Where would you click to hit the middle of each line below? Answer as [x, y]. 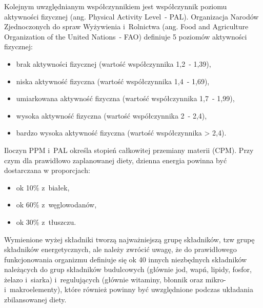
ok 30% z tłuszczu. [46, 222]
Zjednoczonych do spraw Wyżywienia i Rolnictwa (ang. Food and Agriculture [126, 26]
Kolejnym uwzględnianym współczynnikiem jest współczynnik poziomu [116, 6]
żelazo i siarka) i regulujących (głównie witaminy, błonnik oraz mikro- [115, 279]
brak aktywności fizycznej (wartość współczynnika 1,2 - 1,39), [114, 63]
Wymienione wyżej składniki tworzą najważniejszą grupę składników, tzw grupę [129, 239]
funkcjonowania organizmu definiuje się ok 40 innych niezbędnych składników [126, 259]
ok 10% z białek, [43, 187]
